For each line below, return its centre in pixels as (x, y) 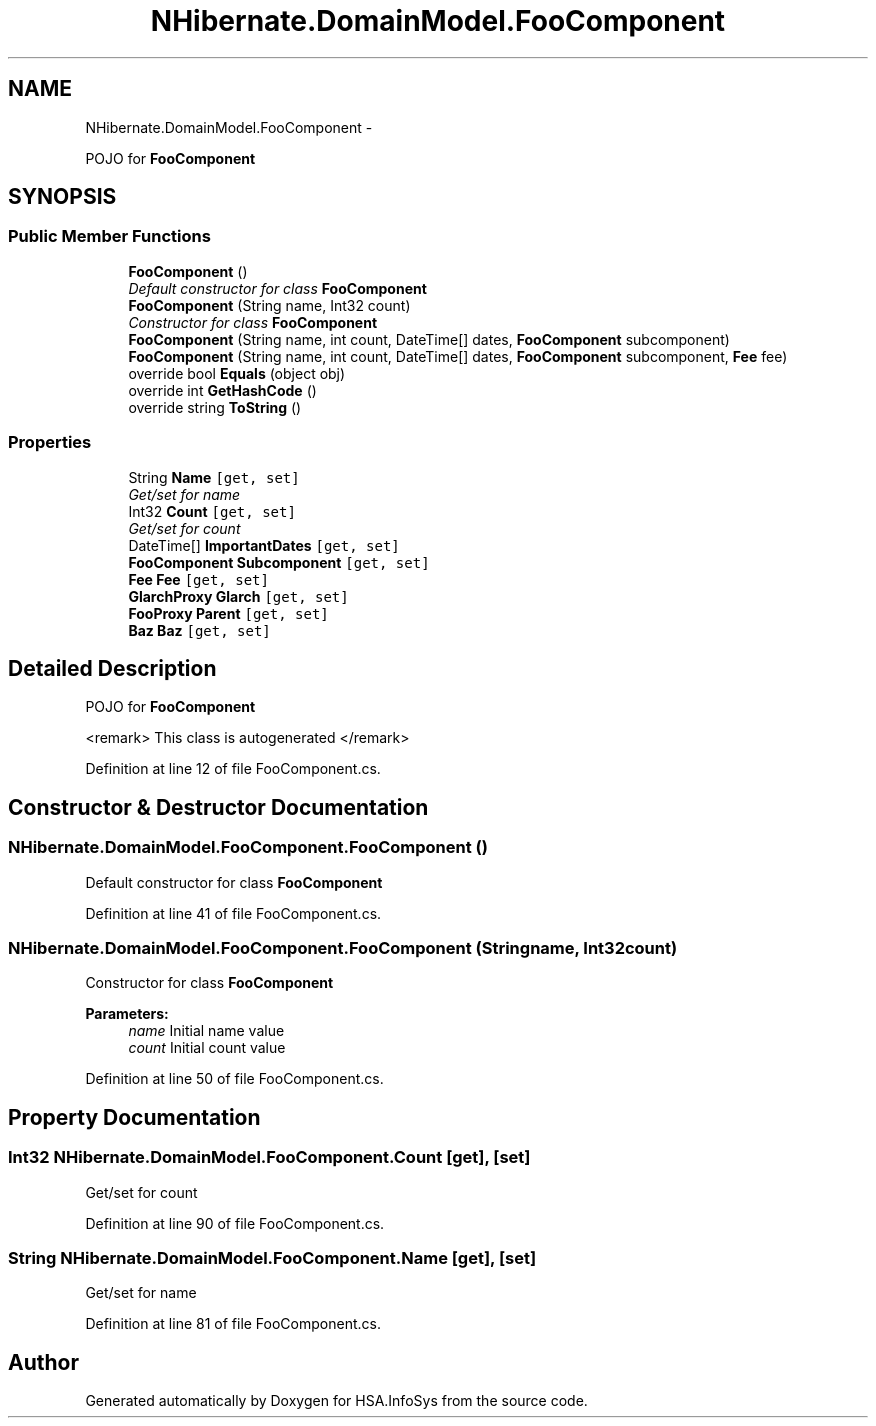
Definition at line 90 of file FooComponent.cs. (235, 1223)
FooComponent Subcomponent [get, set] (279, 562)
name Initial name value (206, 1031)
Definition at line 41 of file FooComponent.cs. (233, 913)
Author (43, 1362)
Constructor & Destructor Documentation (218, 807)
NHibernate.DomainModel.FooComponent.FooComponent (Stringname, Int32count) (343, 948)
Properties (50, 442)
